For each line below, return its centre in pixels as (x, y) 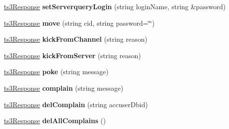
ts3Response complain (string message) (64, 88)
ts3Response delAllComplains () (55, 121)
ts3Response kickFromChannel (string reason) (76, 39)
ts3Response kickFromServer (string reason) (72, 55)
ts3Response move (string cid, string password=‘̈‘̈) (79, 23)
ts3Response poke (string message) (56, 72)
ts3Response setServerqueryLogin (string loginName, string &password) (115, 6)
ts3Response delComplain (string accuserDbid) (76, 104)
